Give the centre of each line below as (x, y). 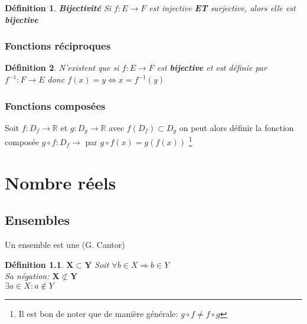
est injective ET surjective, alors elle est (222, 8)
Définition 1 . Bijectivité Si (58, 8)
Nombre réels (61, 182)
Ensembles (37, 220)
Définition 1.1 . (34, 264)
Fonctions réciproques (58, 46)
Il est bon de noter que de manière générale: (98, 313)
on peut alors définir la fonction (236, 127)
